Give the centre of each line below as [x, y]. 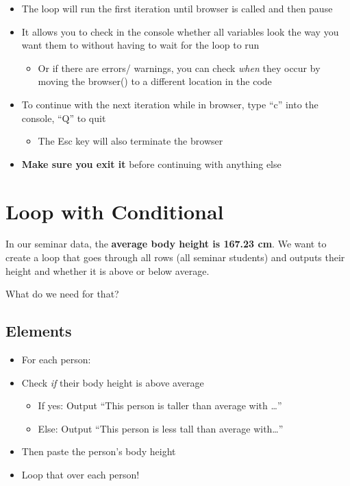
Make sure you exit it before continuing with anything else [151, 163]
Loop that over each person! [80, 475]
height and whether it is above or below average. [108, 270]
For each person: [56, 360]
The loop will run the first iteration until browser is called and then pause [177, 8]
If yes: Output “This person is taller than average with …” [160, 405]
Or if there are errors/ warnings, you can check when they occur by [179, 68]
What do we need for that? [62, 294]
